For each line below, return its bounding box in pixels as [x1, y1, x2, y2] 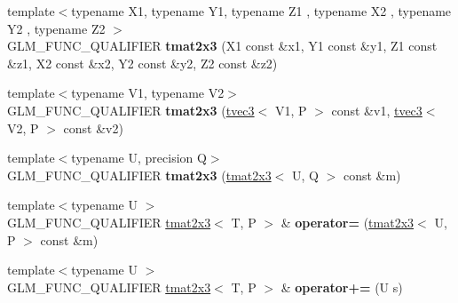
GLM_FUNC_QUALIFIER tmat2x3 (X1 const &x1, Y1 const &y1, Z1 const [7, 36, 438, 55]
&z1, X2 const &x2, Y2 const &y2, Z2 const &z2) [7, 53, 278, 72]
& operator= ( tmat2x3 [280, 212, 415, 231]
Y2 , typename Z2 [7, 19, 106, 37]
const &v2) [63, 118, 123, 137]
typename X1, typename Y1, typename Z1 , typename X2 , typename [71, 2, 452, 20]
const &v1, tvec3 [331, 100, 422, 119]
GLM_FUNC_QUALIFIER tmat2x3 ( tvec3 [7, 100, 255, 119]
